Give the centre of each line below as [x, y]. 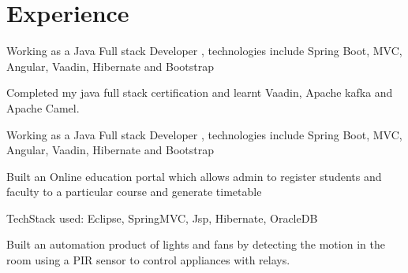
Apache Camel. [43, 107]
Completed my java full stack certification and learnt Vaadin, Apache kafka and [200, 92]
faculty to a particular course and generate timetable [134, 192]
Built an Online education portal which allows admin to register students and [194, 176]
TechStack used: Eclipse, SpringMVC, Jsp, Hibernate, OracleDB [162, 218]
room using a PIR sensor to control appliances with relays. [148, 260]
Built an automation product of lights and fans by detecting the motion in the [196, 244]
